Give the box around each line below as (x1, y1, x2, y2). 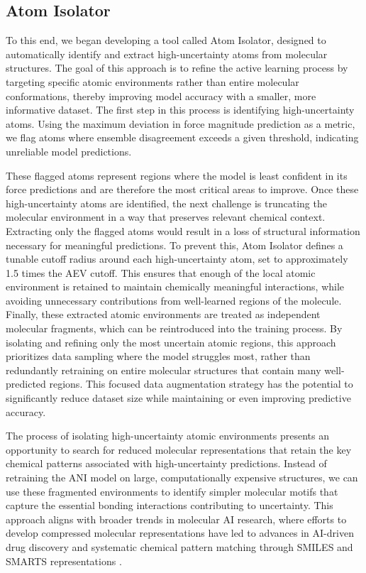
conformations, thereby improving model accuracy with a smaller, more (6, 88, 316, 103)
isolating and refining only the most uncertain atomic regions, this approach (6, 334, 336, 349)
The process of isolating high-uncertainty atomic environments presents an (6, 428, 329, 443)
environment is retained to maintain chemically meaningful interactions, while (6, 279, 345, 294)
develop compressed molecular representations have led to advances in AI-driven (6, 525, 354, 540)
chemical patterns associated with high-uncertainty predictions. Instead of (6, 456, 327, 471)
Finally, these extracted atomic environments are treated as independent (6, 307, 321, 322)
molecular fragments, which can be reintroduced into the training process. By (6, 321, 343, 336)
